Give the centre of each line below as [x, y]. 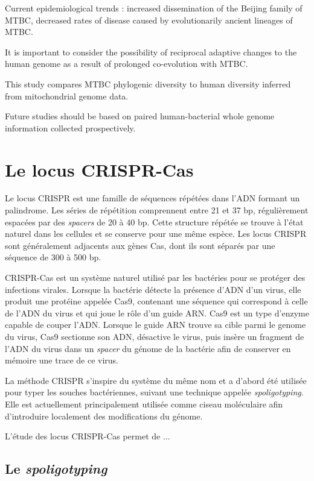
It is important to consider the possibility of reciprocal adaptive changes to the [151, 52]
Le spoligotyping [56, 469]
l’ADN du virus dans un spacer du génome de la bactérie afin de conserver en [148, 348]
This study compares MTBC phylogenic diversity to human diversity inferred [148, 83]
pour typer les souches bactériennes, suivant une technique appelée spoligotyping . [154, 392]
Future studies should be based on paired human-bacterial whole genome [140, 116]
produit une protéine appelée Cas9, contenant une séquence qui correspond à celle [156, 301]
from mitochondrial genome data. [67, 96]
